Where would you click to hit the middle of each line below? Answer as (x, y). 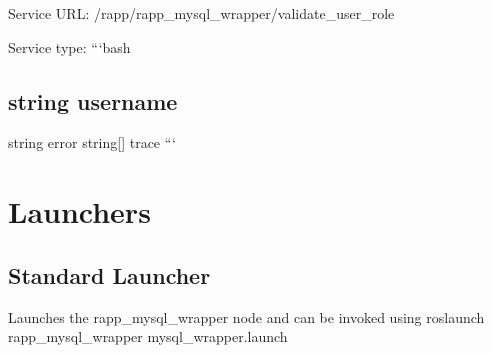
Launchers (79, 211)
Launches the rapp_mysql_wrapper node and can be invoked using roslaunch (246, 316)
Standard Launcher (109, 274)
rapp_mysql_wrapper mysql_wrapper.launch (148, 336)
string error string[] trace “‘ (92, 142)
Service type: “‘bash (69, 46)
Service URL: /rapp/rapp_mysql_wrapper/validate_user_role (201, 13)
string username (93, 100)
